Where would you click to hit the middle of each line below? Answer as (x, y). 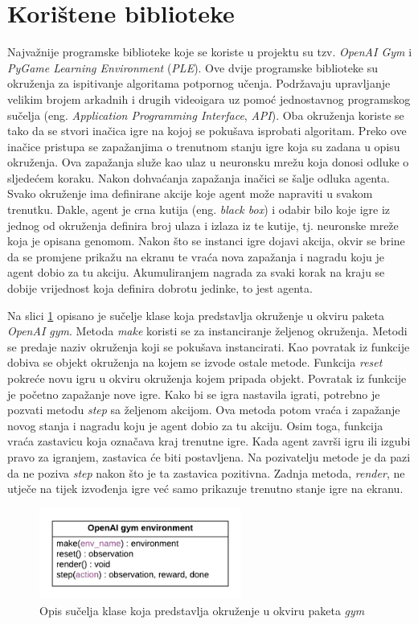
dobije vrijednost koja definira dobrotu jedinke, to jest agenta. (160, 288)
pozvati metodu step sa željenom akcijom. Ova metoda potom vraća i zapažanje (204, 410)
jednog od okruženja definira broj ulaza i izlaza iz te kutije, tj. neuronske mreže (203, 225)
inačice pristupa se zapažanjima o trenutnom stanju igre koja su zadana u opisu (204, 146)
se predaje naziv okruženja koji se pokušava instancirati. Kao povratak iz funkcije (209, 346)
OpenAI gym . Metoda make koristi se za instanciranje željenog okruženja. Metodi (207, 331)
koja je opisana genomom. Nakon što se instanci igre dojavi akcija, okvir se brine (206, 241)
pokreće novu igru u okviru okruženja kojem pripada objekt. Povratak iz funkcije (207, 378)
